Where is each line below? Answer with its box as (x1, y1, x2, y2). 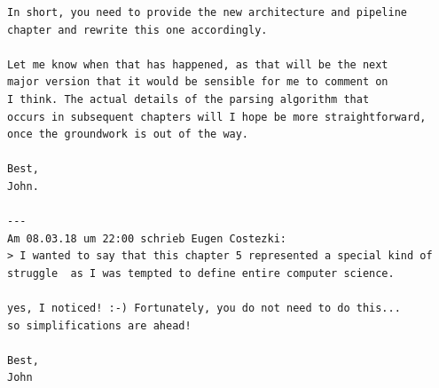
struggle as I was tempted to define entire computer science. (7, 266, 395, 280)
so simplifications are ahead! (7, 319, 192, 332)
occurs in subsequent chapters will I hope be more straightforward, (7, 110, 427, 123)
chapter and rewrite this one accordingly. (7, 23, 268, 36)
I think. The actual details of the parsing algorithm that (7, 92, 370, 106)
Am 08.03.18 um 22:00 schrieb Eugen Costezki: (7, 232, 286, 245)
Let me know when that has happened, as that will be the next (7, 58, 388, 71)
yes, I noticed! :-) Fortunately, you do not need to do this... (7, 302, 401, 315)
